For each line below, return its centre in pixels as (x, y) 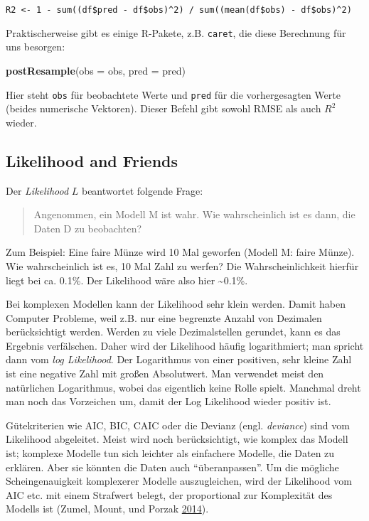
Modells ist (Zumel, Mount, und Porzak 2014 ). (107, 509)
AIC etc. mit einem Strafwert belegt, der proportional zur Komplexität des (169, 494)
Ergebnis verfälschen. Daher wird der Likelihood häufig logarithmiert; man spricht (185, 345)
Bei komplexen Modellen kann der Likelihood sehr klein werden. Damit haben (176, 304)
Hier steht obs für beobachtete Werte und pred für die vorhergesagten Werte (173, 94)
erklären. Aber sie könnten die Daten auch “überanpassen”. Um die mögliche (172, 467)
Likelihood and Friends (92, 160)
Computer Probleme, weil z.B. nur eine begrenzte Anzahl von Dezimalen (164, 317)
